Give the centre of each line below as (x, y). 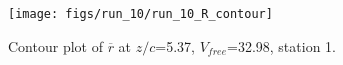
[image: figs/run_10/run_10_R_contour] (140, 14)
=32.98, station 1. (281, 45)
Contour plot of (55, 45)
